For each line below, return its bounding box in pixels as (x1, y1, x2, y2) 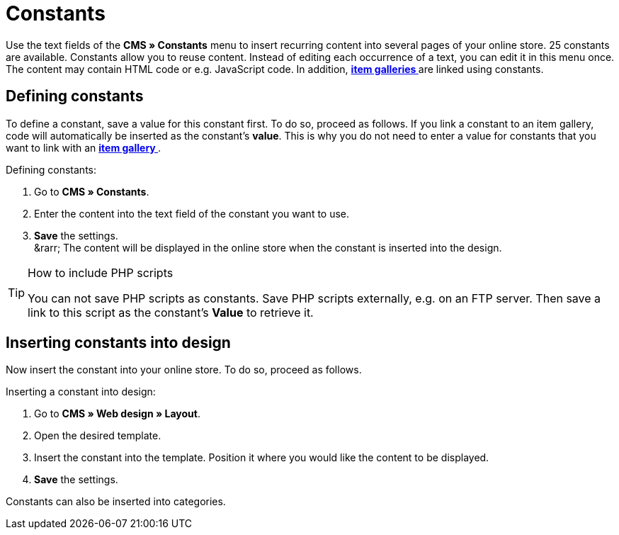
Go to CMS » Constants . (34, 185, 149, 198)
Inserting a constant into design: (6, 385, 156, 398)
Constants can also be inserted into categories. (6, 495, 226, 508)
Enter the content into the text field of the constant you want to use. (34, 207, 350, 220)
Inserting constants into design (6, 334, 231, 352)
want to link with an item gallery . (6, 141, 161, 154)
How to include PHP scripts (28, 265, 174, 280)
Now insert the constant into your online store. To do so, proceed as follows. (6, 364, 362, 376)
